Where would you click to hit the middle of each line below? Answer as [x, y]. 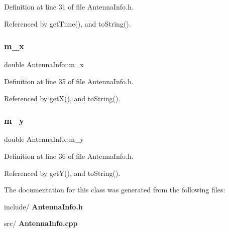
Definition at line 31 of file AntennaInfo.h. [69, 7]
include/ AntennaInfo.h [43, 206]
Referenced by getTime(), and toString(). [68, 23]
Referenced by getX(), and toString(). [62, 98]
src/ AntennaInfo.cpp [41, 223]
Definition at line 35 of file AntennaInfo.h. [69, 81]
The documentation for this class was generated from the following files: [115, 190]
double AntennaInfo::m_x [44, 64]
